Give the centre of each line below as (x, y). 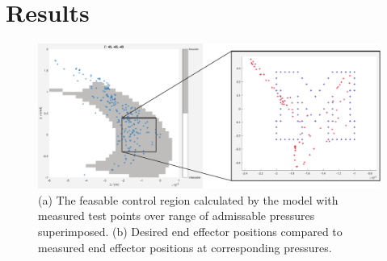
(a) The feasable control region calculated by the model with (188, 199)
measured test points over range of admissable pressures (177, 215)
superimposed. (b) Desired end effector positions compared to (190, 232)
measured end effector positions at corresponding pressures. (185, 247)
